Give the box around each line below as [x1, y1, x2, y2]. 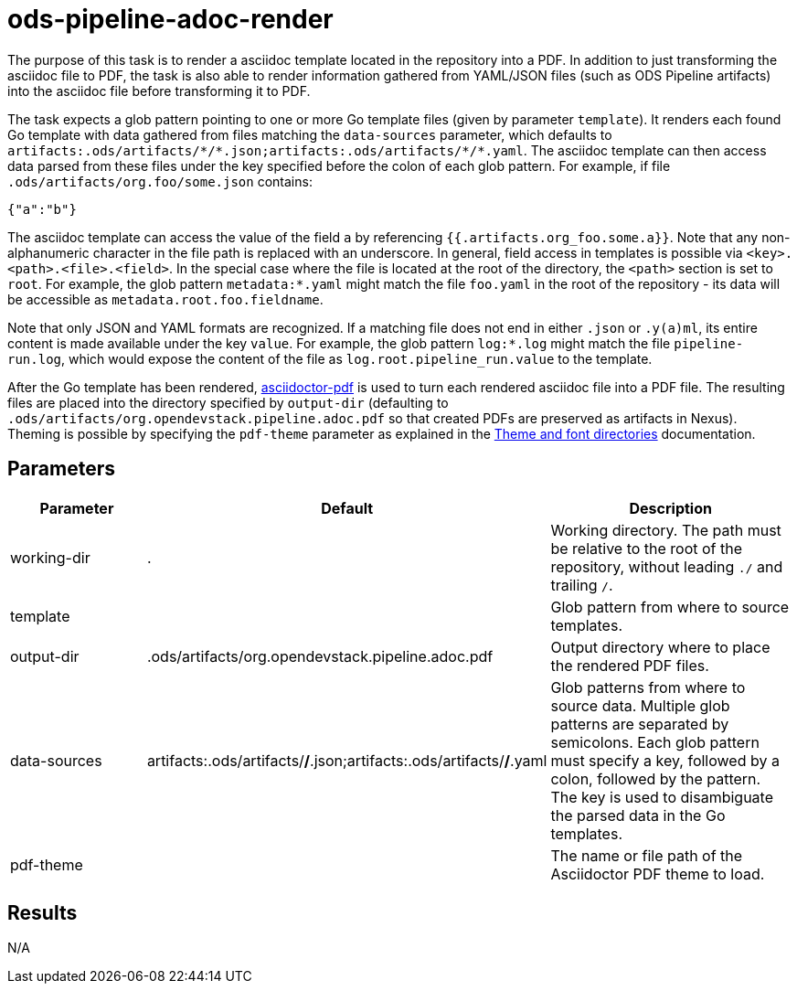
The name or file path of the [550, 846, 743, 865]
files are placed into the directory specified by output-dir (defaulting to [7, 394, 449, 410]
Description [629, 498, 712, 517]
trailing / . [550, 575, 613, 594]
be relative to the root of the [550, 538, 743, 558]
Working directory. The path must [550, 520, 781, 539]
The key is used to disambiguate [550, 787, 773, 806]
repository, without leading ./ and [550, 557, 783, 576]
